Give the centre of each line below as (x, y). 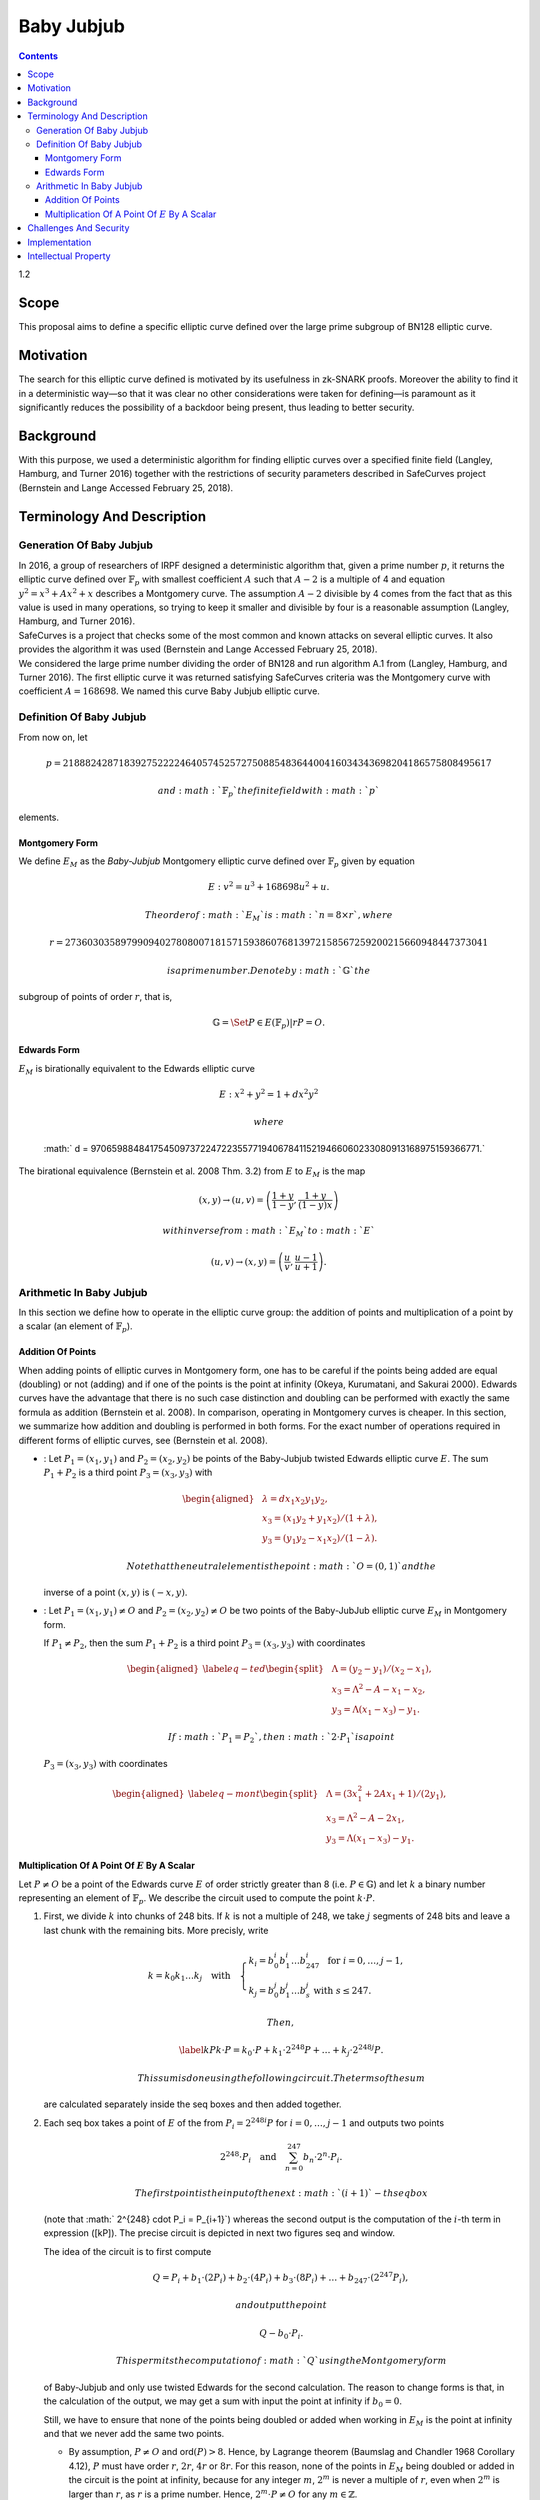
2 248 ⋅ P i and (248, 2157)
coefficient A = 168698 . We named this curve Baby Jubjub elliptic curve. (169, 691)
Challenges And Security (78, 228)
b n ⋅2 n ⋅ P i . (322, 2157)
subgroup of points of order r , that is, (95, 996)
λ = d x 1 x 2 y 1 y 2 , (295, 1500)
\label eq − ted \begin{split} (263, 1669)
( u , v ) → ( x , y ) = (243, 1261)
